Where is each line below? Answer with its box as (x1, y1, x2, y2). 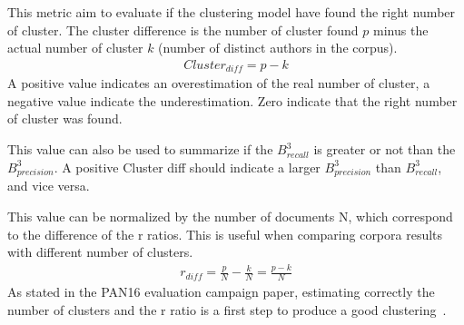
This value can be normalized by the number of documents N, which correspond (7, 206, 453, 225)
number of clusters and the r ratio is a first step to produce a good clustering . (7, 300, 447, 319)
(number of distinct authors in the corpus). (158, 38, 398, 57)
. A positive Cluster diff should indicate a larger (54, 157, 321, 176)
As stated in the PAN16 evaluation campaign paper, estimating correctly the (7, 281, 435, 300)
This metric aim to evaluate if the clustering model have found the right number (7, 3, 456, 21)
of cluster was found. (7, 109, 123, 128)
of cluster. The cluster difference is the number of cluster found (7, 20, 359, 39)
